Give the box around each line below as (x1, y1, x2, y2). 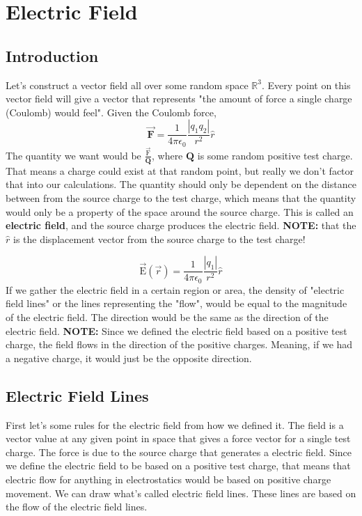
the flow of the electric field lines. (6, 499, 148, 514)
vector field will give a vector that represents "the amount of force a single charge (6, 91, 352, 106)
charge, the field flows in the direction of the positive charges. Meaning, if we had (6, 337, 353, 352)
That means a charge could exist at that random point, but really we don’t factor (6, 163, 354, 178)
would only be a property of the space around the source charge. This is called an (6, 204, 354, 219)
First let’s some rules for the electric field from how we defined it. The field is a (6, 417, 344, 432)
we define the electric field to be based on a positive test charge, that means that (6, 458, 351, 473)
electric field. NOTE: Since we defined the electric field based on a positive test (6, 323, 347, 338)
